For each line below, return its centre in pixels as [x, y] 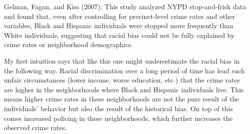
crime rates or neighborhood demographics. [68, 44]
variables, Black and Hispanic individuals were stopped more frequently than [119, 25]
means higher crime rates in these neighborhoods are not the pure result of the [122, 99]
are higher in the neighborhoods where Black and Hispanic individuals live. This [124, 89]
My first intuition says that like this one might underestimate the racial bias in [122, 60]
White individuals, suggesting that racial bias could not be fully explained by [119, 35]
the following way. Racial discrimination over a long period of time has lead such [125, 70]
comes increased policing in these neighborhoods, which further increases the [118, 118]
